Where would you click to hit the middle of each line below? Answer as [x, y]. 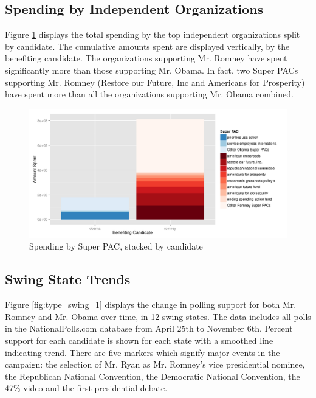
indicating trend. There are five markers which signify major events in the [143, 352]
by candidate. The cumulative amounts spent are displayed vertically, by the [147, 46]
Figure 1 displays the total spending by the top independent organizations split [153, 34]
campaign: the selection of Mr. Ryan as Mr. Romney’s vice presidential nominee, [155, 364]
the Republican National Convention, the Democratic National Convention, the [153, 376]
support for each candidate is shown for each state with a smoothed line [139, 340]
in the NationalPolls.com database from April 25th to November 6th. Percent [149, 328]
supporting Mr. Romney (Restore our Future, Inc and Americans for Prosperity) [155, 82]
